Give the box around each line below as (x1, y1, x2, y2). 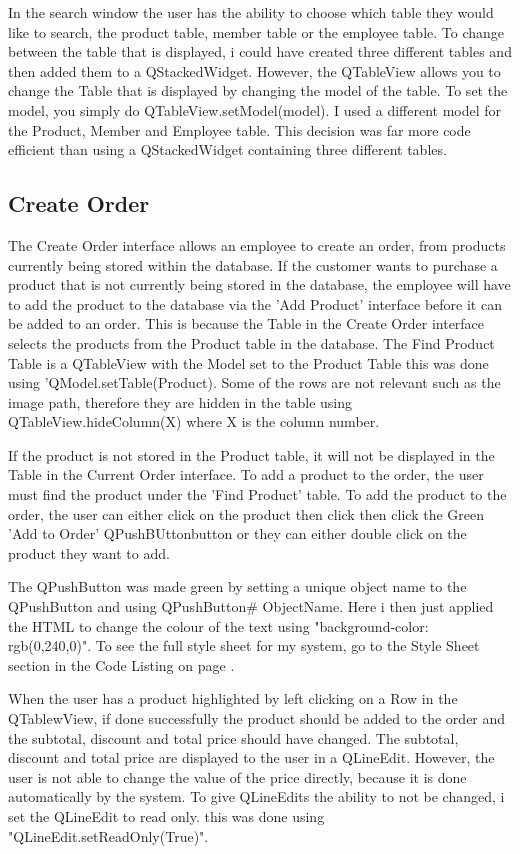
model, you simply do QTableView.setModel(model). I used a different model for (8, 99, 502, 120)
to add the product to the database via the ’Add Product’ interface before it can (8, 293, 502, 314)
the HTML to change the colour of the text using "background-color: (8, 615, 429, 636)
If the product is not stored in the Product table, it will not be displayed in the (8, 444, 495, 465)
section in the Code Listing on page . (8, 654, 235, 675)
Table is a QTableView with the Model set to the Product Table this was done (8, 352, 489, 373)
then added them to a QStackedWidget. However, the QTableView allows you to (8, 60, 501, 81)
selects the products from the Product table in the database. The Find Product (8, 332, 495, 353)
